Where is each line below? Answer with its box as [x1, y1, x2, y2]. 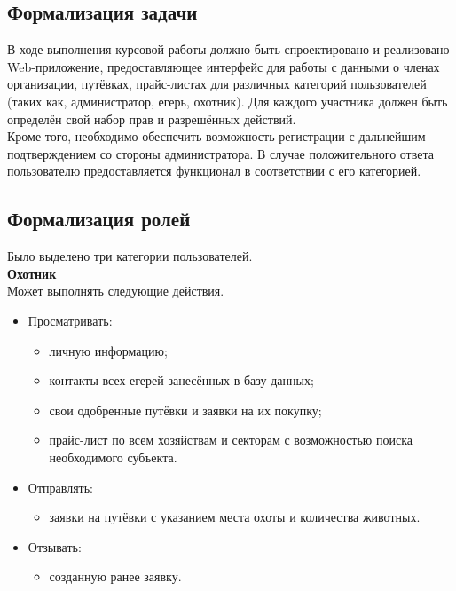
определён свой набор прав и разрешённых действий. [7, 109, 296, 128]
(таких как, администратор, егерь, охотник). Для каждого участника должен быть [7, 91, 448, 110]
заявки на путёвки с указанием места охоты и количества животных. [49, 508, 421, 526]
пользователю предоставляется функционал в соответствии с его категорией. [7, 162, 421, 180]
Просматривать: [28, 311, 113, 329]
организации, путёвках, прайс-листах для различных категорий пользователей [7, 75, 427, 93]
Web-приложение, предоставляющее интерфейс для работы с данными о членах [7, 57, 440, 75]
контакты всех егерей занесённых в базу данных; [49, 371, 314, 390]
